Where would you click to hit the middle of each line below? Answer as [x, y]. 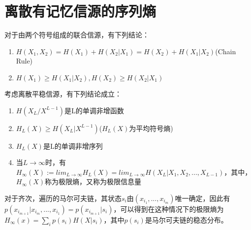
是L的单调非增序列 [73, 146]
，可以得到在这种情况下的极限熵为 [169, 209]
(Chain [226, 51]
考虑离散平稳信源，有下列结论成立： [63, 93]
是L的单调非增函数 [94, 110]
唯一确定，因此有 [203, 198]
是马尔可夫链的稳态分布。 [186, 219]
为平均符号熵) [151, 128]
